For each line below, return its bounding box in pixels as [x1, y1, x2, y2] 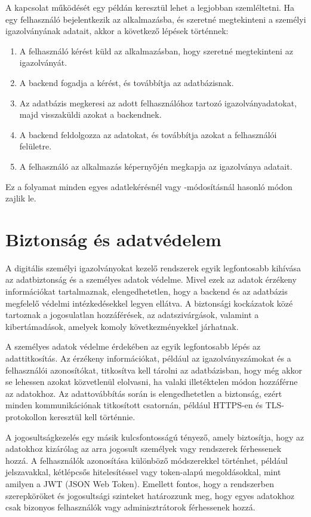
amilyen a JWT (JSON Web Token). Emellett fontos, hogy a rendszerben [5, 477, 274, 490]
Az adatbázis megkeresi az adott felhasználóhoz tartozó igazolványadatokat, [19, 96, 297, 109]
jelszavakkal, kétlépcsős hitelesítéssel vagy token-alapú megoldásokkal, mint [5, 466, 281, 478]
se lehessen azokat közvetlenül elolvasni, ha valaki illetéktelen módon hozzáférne [5, 375, 298, 388]
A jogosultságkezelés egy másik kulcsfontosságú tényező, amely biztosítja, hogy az [5, 430, 304, 443]
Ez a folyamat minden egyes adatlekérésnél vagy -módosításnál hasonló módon [5, 180, 292, 192]
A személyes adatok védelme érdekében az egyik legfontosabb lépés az [5, 340, 261, 353]
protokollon [5, 410, 47, 423]
